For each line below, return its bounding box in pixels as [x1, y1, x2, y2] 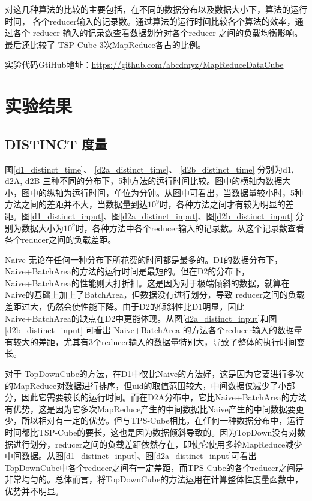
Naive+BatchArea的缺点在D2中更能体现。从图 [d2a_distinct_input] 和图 [5, 312, 277, 324]
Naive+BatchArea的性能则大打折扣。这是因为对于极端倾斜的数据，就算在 [5, 276, 290, 289]
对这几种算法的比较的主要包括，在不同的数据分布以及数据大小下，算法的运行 [5, 3, 307, 15]
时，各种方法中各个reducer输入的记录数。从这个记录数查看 [75, 221, 304, 234]
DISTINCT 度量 [5, 134, 107, 153]
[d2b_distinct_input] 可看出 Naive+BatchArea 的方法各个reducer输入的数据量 [5, 324, 302, 336]
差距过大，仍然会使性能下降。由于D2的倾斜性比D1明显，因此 [5, 300, 245, 313]
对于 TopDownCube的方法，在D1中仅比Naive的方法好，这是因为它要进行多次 [5, 367, 304, 380]
